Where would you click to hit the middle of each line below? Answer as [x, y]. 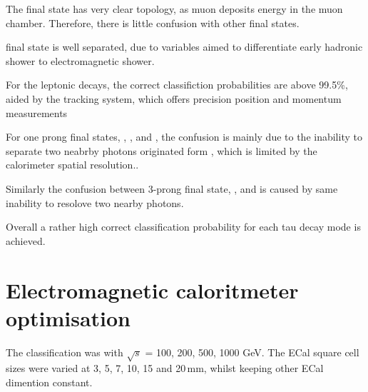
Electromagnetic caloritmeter [152, 290]
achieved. [26, 240]
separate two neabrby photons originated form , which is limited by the [162, 150]
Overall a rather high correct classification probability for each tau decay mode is [183, 227]
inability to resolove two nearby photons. [95, 202]
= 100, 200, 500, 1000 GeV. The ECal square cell [252, 352]
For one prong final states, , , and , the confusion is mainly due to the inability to [184, 137]
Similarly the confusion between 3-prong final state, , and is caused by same [172, 188]
